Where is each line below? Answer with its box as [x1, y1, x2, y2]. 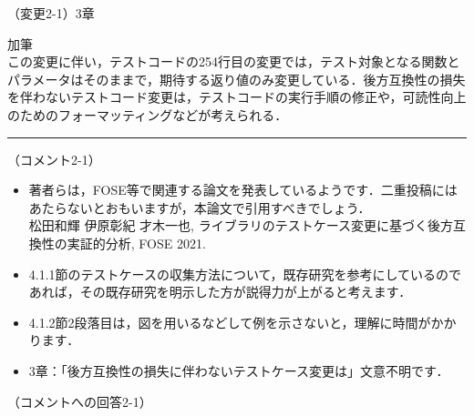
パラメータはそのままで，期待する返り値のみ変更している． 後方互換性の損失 [7, 69, 466, 88]
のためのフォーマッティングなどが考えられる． [7, 105, 288, 124]
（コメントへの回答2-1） [7, 391, 152, 411]
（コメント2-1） [7, 149, 101, 168]
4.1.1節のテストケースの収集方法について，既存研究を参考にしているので [28, 264, 462, 283]
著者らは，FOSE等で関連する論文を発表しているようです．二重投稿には [28, 180, 458, 199]
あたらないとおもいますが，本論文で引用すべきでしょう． [28, 198, 371, 217]
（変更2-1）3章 [7, 4, 95, 22]
